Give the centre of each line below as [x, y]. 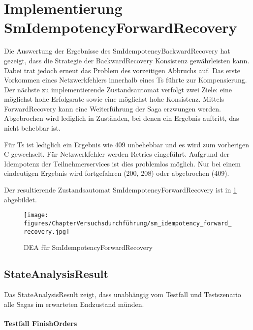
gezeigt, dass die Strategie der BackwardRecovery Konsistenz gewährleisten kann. [127, 60]
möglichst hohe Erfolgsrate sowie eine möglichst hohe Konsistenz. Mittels [114, 99]
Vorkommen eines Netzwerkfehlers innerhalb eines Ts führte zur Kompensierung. [126, 80]
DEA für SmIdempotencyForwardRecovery [88, 247]
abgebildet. [20, 199]
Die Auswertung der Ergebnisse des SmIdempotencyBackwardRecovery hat [117, 51]
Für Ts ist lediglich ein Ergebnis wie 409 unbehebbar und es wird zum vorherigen [127, 144]
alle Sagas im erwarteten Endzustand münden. [74, 304]
